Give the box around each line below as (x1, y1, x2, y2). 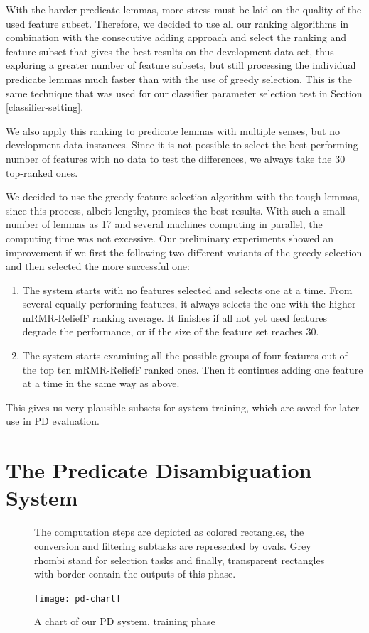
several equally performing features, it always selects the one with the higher (22, 296, 356, 311)
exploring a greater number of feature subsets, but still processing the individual (6, 58, 356, 72)
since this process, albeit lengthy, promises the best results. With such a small (6, 202, 346, 217)
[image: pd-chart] (34, 593, 121, 604)
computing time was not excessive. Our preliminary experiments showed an (6, 230, 333, 245)
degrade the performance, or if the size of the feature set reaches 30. (22, 324, 319, 339)
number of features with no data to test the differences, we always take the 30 (6, 151, 346, 166)
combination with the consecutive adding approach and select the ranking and (6, 30, 346, 45)
